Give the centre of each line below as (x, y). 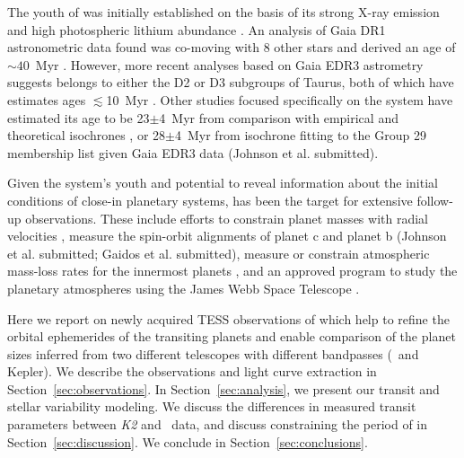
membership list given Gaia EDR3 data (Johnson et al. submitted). (193, 152)
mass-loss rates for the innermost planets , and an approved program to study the (232, 271)
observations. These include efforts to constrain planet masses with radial (227, 218)
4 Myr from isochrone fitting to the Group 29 (300, 135)
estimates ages (47, 99)
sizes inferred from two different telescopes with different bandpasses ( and (213, 353)
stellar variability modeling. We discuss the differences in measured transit (212, 406)
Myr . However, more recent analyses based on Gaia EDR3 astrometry (229, 64)
